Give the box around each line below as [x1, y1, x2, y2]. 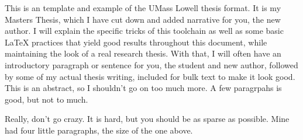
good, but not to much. [5, 93, 88, 105]
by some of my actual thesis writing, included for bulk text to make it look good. [5, 70, 295, 82]
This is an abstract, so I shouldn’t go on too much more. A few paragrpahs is [5, 82, 282, 94]
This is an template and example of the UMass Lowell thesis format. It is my [5, 2, 281, 13]
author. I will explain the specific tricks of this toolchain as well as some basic [5, 24, 284, 37]
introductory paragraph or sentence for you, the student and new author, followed [5, 58, 298, 71]
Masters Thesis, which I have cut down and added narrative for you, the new [5, 13, 281, 25]
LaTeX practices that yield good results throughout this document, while [5, 36, 267, 48]
